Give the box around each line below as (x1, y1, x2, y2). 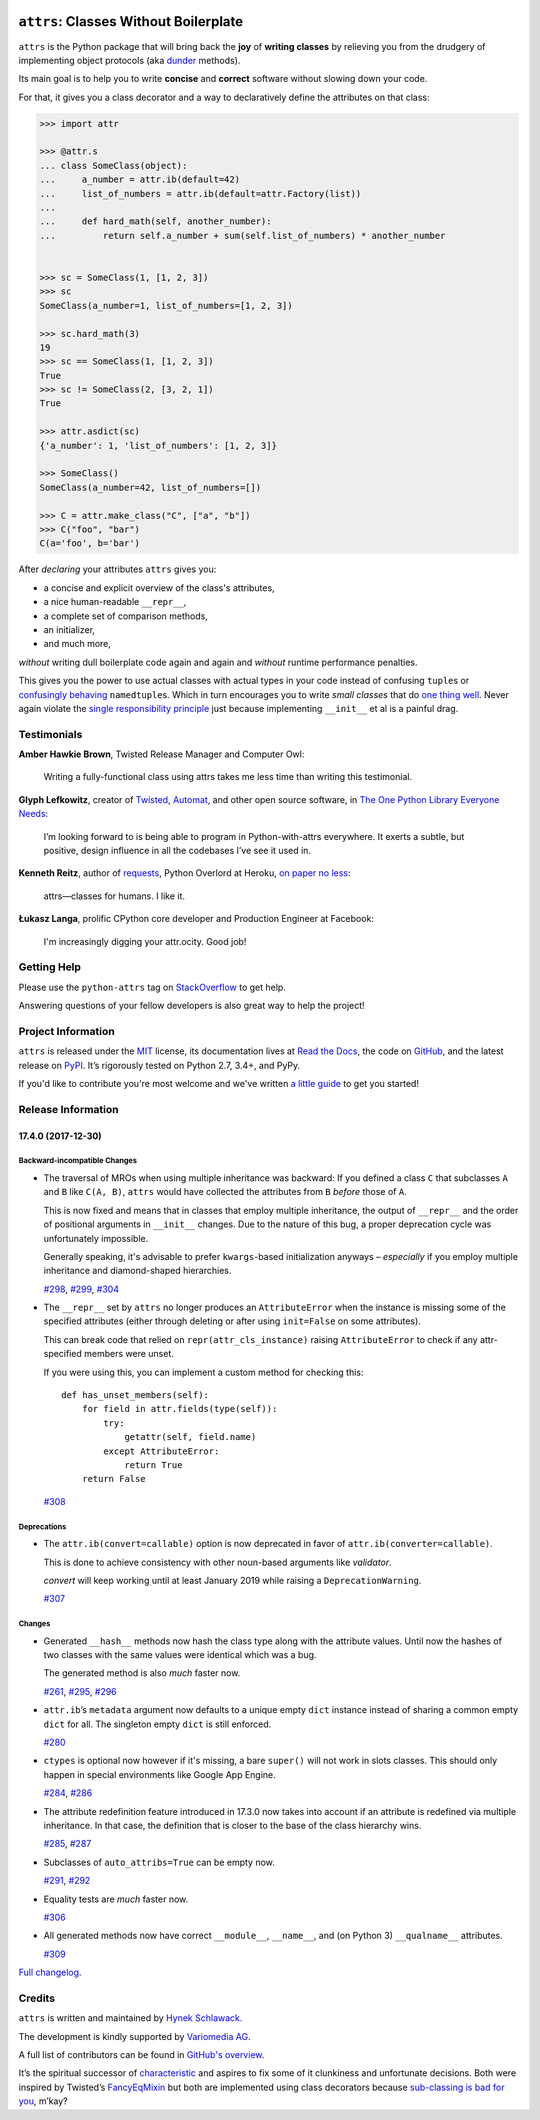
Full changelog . (18, 1966, 82, 1979)
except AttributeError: (103, 1445, 220, 1457)
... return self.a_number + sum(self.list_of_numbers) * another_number (39, 230, 446, 241)
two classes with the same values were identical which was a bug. (43, 1649, 317, 1661)
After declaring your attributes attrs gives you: (18, 563, 217, 575)
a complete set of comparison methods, (43, 610, 209, 622)
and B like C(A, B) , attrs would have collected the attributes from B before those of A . (43, 1186, 407, 1198)
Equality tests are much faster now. (43, 1893, 189, 1905)
